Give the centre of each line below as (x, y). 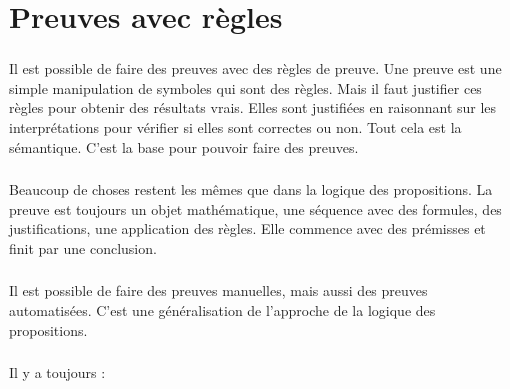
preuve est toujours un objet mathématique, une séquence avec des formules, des (255, 208)
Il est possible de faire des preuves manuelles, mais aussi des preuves (218, 290)
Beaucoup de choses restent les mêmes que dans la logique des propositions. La (251, 189)
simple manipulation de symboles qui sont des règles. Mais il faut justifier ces (245, 87)
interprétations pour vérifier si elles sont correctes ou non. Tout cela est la (235, 127)
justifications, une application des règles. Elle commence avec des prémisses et (247, 228)
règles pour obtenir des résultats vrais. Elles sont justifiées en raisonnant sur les (253, 107)
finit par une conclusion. (83, 247)
